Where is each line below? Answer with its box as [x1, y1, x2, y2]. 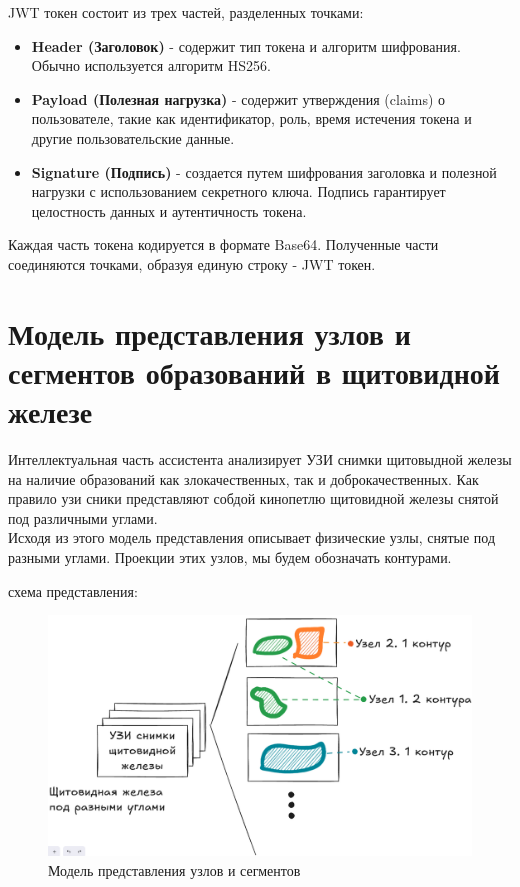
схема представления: [8, 580, 138, 601]
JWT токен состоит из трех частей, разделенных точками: [8, 2, 364, 22]
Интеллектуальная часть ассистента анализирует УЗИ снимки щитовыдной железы [8, 449, 512, 470]
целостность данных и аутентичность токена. [31, 200, 307, 221]
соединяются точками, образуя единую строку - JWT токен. [8, 253, 376, 274]
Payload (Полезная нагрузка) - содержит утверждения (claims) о [31, 88, 446, 109]
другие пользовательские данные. [31, 127, 235, 148]
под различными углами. [8, 507, 158, 528]
